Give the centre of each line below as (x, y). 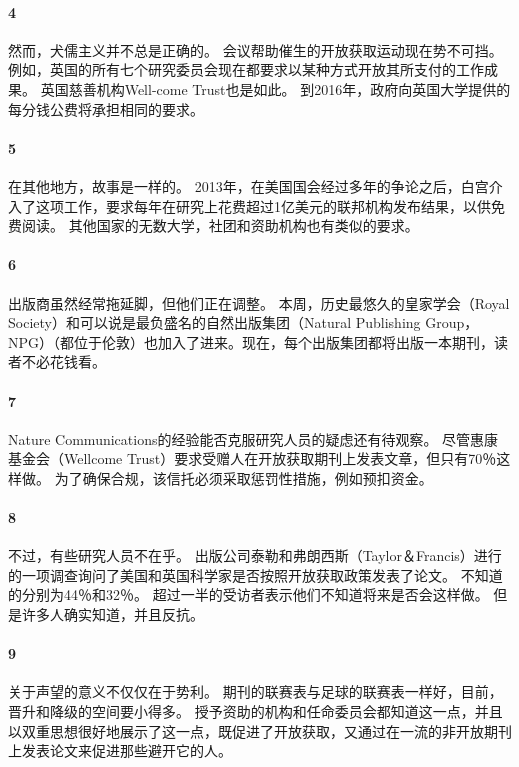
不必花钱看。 (63, 361)
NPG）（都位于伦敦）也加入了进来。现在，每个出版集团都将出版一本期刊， (251, 341)
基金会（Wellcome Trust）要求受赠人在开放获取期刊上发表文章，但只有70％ (252, 458)
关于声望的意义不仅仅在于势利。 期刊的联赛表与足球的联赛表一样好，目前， (255, 691)
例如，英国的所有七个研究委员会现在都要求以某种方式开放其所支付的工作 (246, 69)
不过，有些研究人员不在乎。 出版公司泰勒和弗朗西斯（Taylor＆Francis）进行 (255, 555)
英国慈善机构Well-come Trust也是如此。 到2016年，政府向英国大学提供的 (275, 88)
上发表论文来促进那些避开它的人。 (120, 750)
